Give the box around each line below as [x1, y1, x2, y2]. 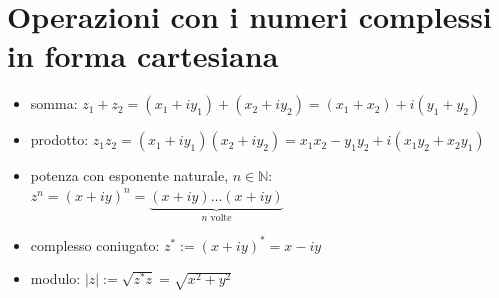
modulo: [30, 268, 81, 289]
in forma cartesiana [7, 35, 279, 76]
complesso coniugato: [30, 234, 160, 255]
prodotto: [30, 129, 89, 150]
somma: [30, 93, 78, 114]
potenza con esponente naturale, [30, 165, 229, 186]
